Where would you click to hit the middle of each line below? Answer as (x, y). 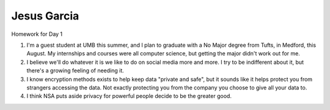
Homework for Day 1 (37, 34)
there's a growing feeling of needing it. (75, 70)
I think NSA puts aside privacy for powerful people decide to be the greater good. (129, 96)
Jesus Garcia (45, 16)
